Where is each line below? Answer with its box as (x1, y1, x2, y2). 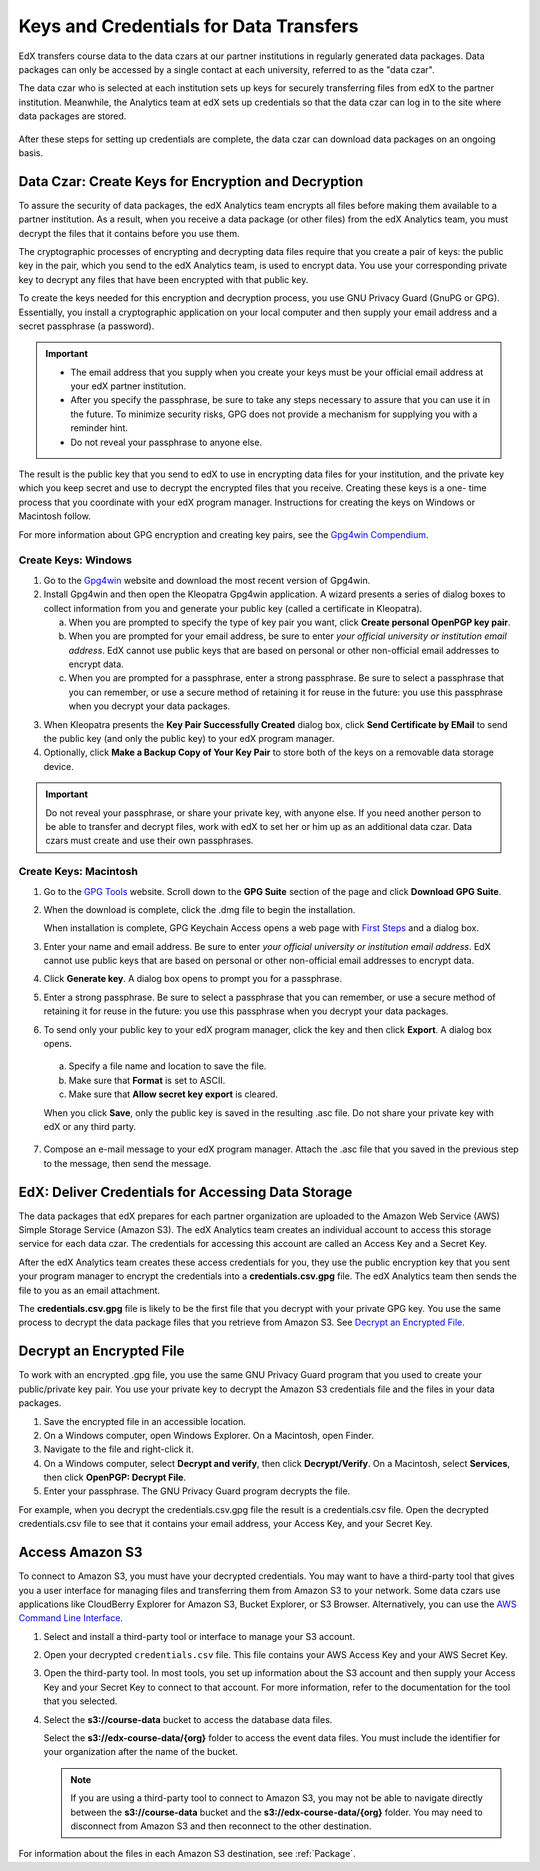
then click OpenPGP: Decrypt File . (43, 1471, 187, 1484)
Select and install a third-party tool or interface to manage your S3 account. (43, 1630, 355, 1642)
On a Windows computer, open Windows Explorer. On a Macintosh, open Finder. (43, 1429, 375, 1441)
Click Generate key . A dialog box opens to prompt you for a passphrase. (43, 973, 343, 985)
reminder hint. (70, 422, 129, 434)
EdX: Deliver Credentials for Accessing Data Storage (18, 1183, 353, 1200)
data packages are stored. (18, 110, 127, 122)
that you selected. (43, 1695, 118, 1707)
